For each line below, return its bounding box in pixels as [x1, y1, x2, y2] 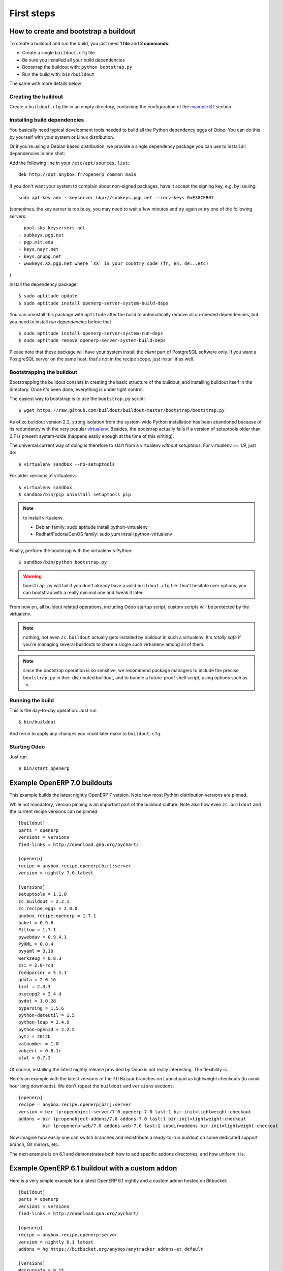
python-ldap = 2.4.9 [18, 1019, 70, 1025]
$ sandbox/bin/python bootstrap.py [18, 559, 107, 565]
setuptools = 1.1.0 [18, 891, 67, 897]
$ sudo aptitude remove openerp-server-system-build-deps [18, 338, 166, 343]
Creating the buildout [9, 93, 64, 100]
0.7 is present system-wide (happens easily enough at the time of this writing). [9, 433, 174, 439]
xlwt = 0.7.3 [18, 1055, 51, 1061]
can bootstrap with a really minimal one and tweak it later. [23, 590, 144, 596]
